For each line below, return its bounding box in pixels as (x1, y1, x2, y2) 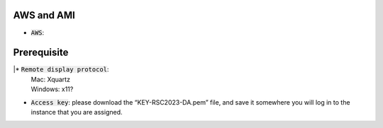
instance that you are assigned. (30, 107, 123, 116)
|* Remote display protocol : (13, 65, 109, 74)
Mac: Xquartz (30, 75, 71, 83)
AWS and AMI (13, 9, 76, 21)
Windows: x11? (30, 85, 74, 93)
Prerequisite (13, 47, 69, 59)
